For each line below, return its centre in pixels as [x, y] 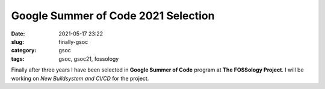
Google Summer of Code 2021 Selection [113, 16]
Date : [18, 34]
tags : [18, 59]
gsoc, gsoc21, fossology [89, 59]
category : [24, 51]
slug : [17, 41]
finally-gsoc [73, 41]
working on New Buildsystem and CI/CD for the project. [80, 78]
